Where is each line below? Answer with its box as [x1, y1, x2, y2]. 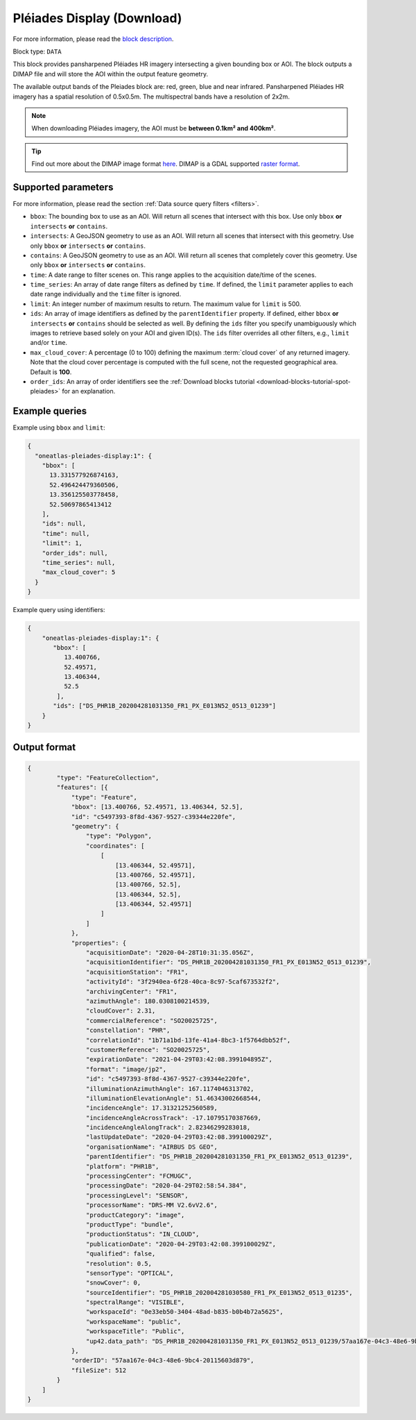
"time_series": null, [42, 559, 116, 566]
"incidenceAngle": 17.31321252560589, [85, 1104, 218, 1112]
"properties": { [71, 939, 127, 947]
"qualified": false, [85, 1250, 156, 1258]
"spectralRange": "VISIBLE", [85, 1299, 185, 1306]
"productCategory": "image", [85, 1211, 185, 1219]
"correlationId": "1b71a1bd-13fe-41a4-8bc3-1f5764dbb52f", [85, 1036, 291, 1044]
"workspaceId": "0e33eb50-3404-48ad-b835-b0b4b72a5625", [85, 1308, 284, 1316]
